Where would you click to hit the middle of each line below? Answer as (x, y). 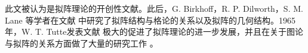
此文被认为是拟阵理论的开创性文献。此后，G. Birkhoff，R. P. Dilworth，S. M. (154, 8)
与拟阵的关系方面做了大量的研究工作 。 (81, 43)
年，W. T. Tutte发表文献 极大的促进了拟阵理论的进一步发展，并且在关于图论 (154, 32)
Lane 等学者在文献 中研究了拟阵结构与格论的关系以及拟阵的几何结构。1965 (150, 20)
